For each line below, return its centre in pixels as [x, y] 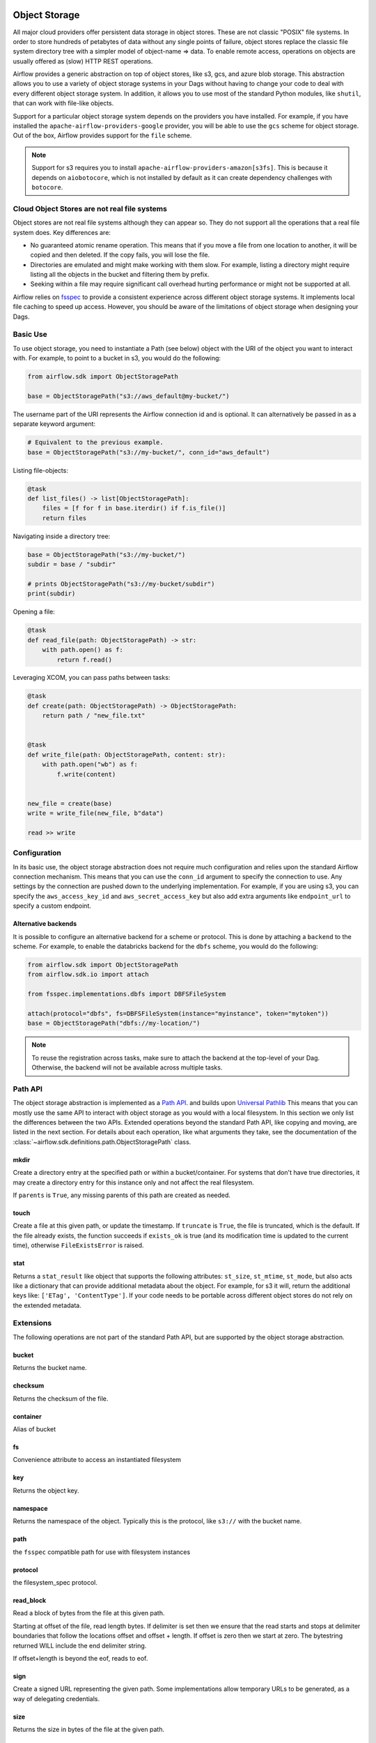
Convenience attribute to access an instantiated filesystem [97, 1460]
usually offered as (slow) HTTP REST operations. [83, 61]
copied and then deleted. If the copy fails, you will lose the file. [120, 255]
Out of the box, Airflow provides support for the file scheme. [102, 135]
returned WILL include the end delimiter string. [80, 1645]
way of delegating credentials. [56, 1698]
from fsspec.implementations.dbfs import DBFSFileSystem [127, 994]
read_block [30, 1600]
